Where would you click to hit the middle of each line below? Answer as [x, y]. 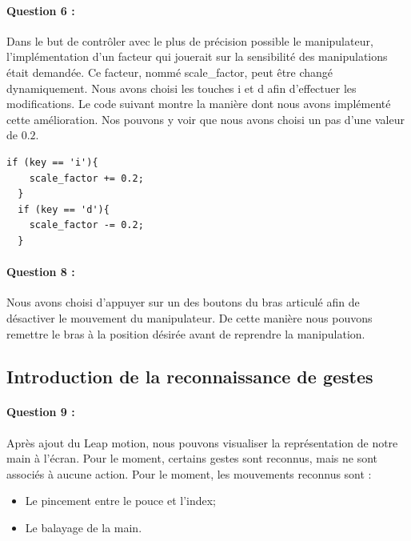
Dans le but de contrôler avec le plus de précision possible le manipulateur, [190, 40]
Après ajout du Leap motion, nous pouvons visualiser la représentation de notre [202, 442]
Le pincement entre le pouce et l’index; [121, 501]
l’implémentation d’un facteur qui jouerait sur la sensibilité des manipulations [197, 56]
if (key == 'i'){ [52, 162]
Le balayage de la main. [84, 528]
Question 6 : [41, 10]
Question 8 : [41, 272]
